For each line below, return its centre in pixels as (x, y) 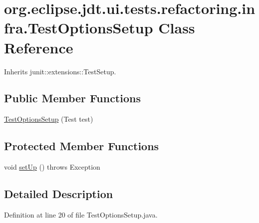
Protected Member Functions (82, 146)
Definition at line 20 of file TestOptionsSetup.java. (81, 214)
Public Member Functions (72, 98)
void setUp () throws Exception (52, 167)
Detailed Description (59, 194)
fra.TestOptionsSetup (79, 28)
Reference (39, 47)
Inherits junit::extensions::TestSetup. (60, 71)
